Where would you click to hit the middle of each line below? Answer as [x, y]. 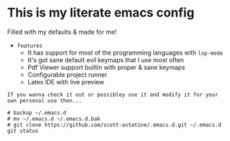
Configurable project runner [67, 75]
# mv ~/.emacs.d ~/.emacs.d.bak [54, 119]
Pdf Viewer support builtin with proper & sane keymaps [106, 67]
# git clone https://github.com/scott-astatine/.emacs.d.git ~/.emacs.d [114, 125]
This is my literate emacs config [101, 13]
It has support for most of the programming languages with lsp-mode [125, 53]
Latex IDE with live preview [66, 82]
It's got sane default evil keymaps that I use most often [106, 59]
